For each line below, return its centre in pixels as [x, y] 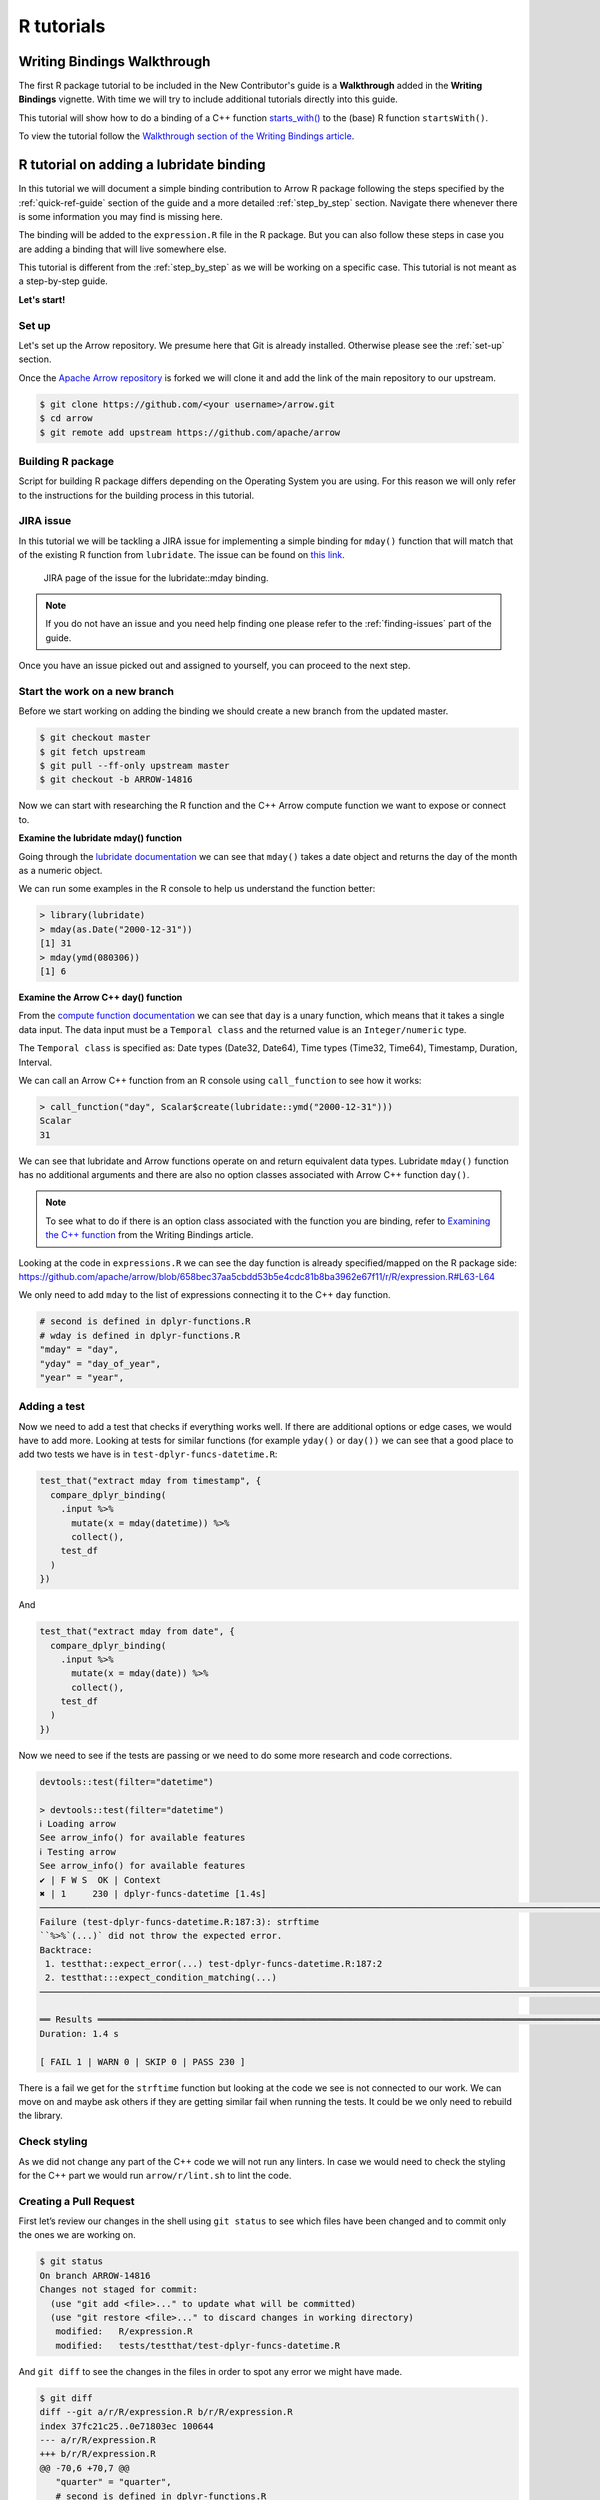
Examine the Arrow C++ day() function [100, 997]
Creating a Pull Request [76, 2201]
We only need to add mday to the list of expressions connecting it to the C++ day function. [204, 1295]
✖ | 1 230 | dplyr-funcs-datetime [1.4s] [153, 1893]
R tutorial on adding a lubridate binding [142, 165]
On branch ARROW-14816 [95, 2275]
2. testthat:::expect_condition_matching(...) [161, 1978]
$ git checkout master [95, 738]
